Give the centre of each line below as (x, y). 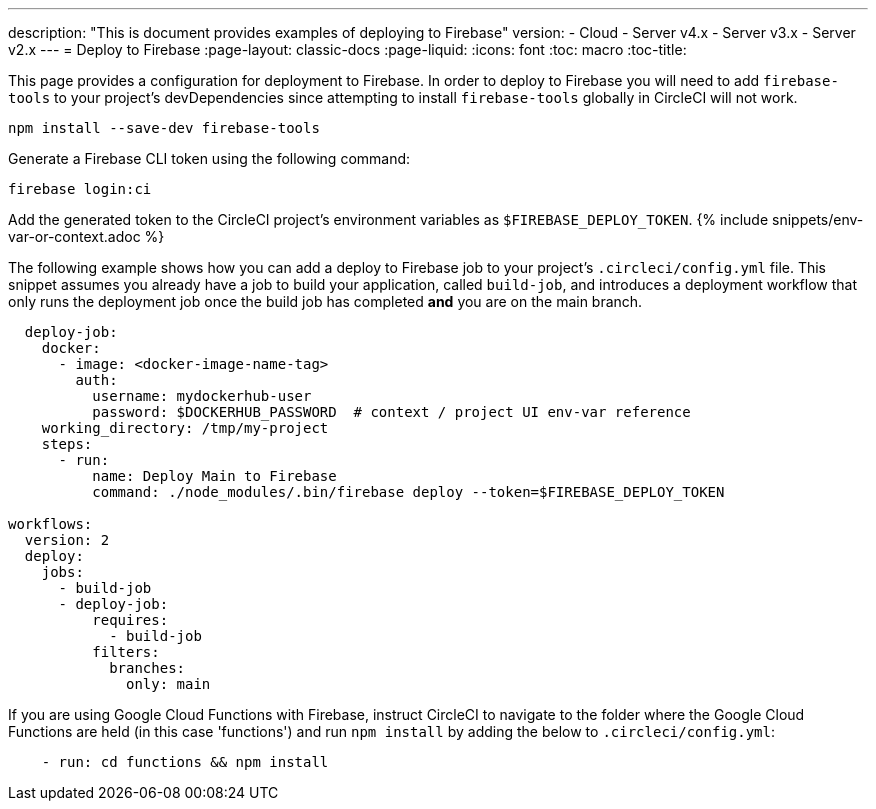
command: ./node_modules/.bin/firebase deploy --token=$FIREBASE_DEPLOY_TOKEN (408, 492)
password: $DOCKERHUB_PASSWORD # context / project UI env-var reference (391, 412)
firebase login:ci (80, 189)
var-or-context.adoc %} (86, 236)
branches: (147, 668)
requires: (130, 620)
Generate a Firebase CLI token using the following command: (209, 158)
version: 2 (67, 540)
